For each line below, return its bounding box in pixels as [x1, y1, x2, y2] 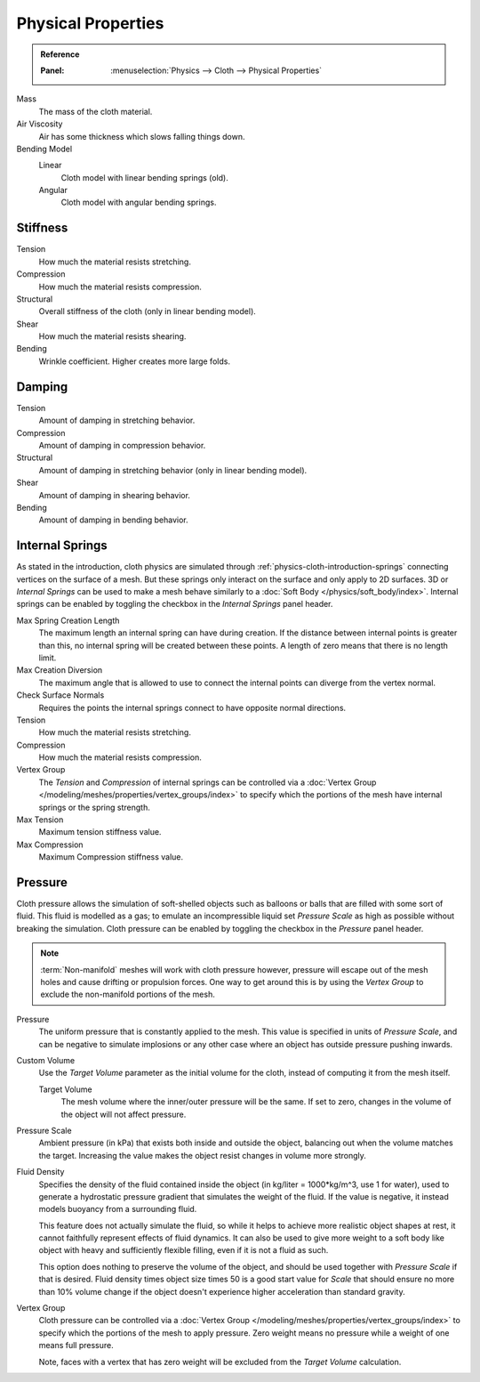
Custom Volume [16, 1055, 76, 1065]
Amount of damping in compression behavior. [38, 440, 206, 450]
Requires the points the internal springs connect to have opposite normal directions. [38, 702, 347, 713]
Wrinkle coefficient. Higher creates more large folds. [38, 356, 231, 367]
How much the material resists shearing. [38, 331, 187, 342]
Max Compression [16, 839, 84, 850]
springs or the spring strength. [38, 802, 150, 812]
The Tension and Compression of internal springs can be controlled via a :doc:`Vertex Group [38, 777, 377, 788]
